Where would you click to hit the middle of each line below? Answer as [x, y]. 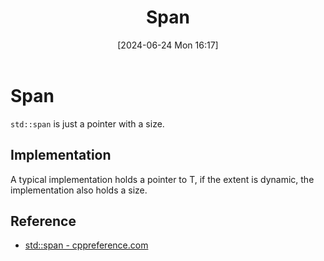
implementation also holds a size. [79, 190]
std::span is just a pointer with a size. [87, 123]
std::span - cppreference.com [86, 245]
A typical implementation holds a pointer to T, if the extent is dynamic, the [162, 179]
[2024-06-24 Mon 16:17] [168, 45]
